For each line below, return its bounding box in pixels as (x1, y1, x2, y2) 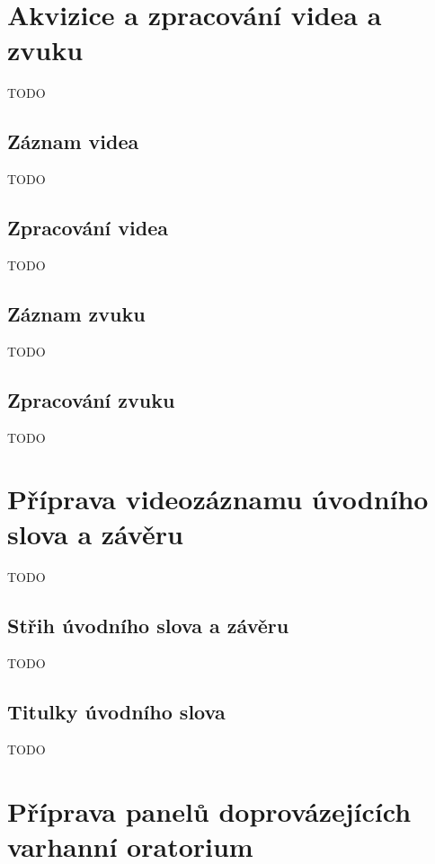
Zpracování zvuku (7, 385, 175, 413)
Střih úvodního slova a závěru (7, 612, 289, 639)
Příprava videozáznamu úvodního (7, 480, 429, 517)
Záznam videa (7, 128, 139, 155)
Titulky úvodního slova (7, 698, 226, 726)
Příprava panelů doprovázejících (7, 792, 412, 829)
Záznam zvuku (7, 299, 146, 327)
